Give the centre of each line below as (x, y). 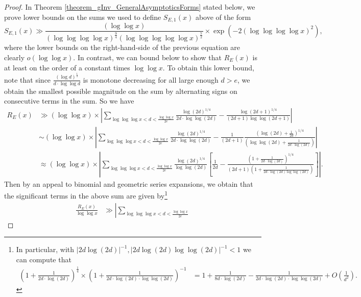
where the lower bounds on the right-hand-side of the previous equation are (122, 47)
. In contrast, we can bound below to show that (148, 57)
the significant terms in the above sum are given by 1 (86, 195)
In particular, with (45, 249)
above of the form (223, 17)
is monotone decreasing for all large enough (151, 79)
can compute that (44, 259)
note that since (28, 79)
